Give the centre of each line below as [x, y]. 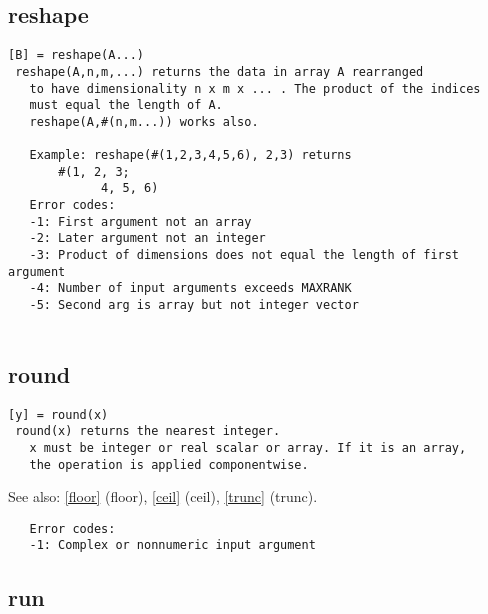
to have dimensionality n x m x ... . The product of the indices [255, 88]
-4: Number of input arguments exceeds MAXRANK [190, 288]
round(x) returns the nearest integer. [148, 431]
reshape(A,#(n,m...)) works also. [144, 121]
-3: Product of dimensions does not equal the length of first [244, 255]
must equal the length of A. [126, 105]
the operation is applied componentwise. [169, 464]
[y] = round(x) [58, 414]
